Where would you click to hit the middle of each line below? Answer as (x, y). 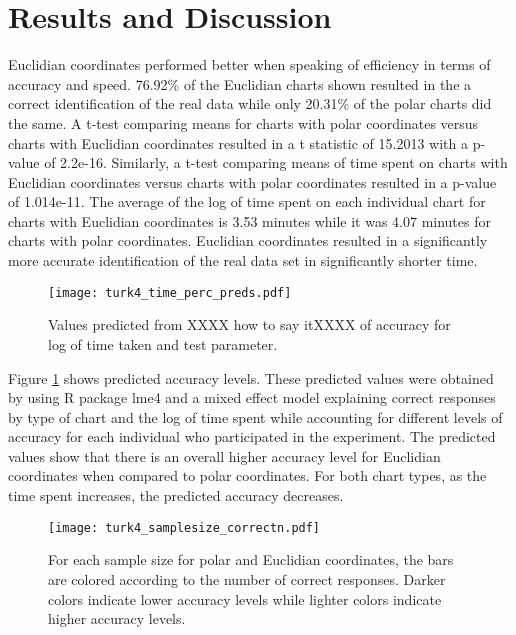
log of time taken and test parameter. (163, 343)
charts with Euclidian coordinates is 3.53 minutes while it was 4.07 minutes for (249, 220)
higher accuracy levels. (117, 618)
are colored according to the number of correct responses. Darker (247, 578)
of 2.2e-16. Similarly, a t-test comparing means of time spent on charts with (276, 162)
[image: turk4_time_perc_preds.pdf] (170, 292)
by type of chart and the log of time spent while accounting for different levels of (255, 416)
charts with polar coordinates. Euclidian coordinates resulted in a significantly (248, 240)
